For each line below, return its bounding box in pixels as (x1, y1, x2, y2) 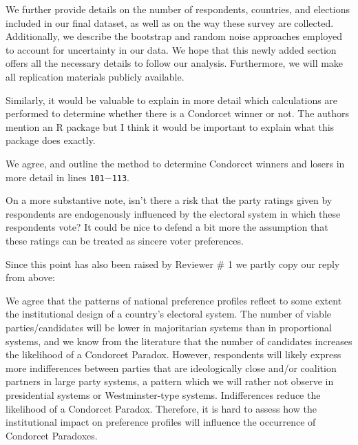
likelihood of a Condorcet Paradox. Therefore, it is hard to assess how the (6, 401, 317, 415)
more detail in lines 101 (6, 169, 105, 184)
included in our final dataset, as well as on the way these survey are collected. (6, 15, 334, 30)
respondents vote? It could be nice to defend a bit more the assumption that (6, 220, 328, 234)
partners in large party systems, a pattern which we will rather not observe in (6, 374, 334, 389)
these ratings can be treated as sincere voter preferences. (6, 233, 244, 247)
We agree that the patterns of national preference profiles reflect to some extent (6, 293, 342, 307)
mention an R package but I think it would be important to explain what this (6, 119, 335, 134)
